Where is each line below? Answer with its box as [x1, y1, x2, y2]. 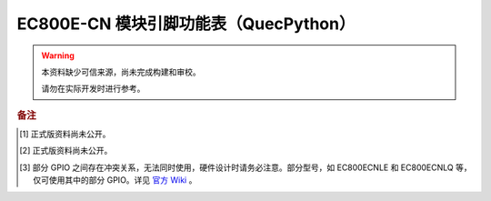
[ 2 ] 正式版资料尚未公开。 [19, 146, 113, 156]
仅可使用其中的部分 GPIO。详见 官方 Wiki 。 [33, 175, 197, 186]
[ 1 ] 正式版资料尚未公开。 [19, 128, 111, 139]
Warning [41, 50, 75, 61]
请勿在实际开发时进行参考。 [41, 83, 145, 95]
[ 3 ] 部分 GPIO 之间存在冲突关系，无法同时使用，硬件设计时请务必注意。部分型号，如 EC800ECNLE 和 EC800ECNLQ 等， [19, 162, 472, 173]
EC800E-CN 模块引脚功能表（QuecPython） [16, 14, 356, 34]
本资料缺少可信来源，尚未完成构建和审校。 [41, 66, 201, 77]
